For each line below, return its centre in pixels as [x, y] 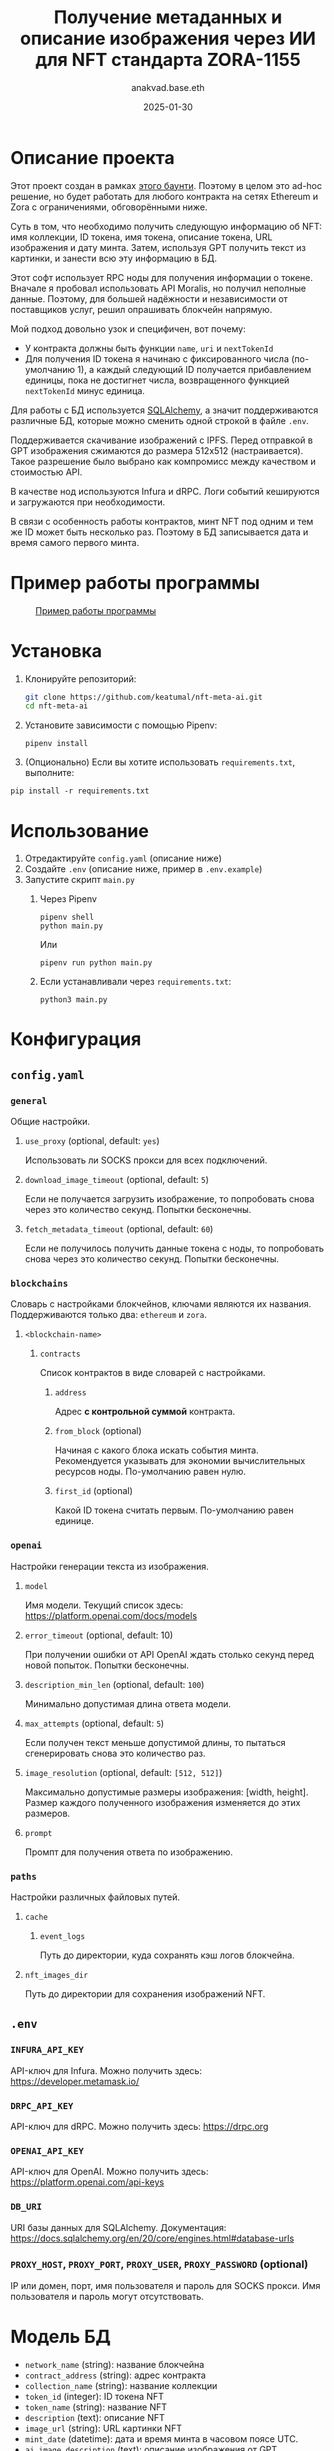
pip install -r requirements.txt [80, 791]
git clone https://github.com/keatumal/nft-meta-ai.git [143, 697]
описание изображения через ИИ [168, 38]
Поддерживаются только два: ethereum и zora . [108, 1315]
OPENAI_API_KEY [47, 2150]
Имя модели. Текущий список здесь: [104, 1605]
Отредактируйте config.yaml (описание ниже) [123, 858]
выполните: [49, 773]
